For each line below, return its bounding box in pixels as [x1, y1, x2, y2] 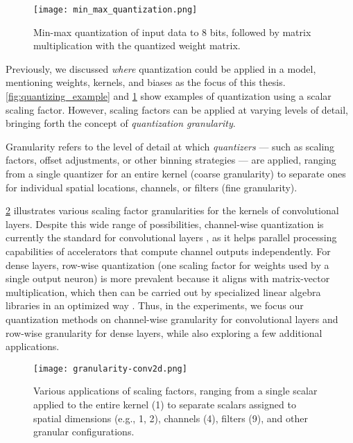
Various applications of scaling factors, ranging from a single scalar [33, 383, 318, 398]
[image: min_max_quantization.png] [33, 5, 198, 15]
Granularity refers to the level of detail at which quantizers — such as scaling [6, 139, 335, 153]
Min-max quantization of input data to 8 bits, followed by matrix [33, 24, 311, 39]
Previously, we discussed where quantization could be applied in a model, [6, 61, 316, 76]
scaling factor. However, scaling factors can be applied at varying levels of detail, [6, 102, 348, 116]
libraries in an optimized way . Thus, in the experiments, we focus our [6, 298, 304, 313]
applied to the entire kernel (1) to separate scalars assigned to [33, 397, 296, 411]
